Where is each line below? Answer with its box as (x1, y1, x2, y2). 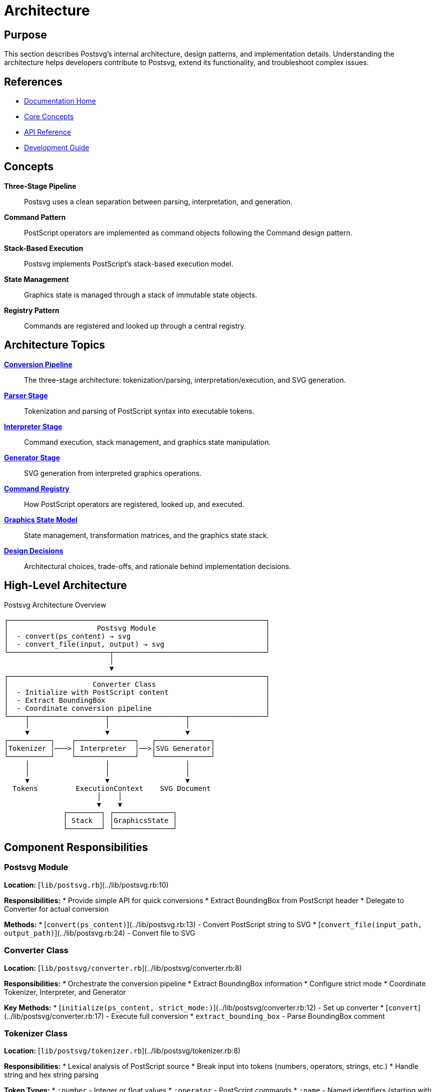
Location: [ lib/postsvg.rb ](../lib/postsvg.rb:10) (4, 880, 169, 889)
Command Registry (4, 484, 70, 493)
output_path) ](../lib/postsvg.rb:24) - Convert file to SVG (4, 928, 196, 937)
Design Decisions (4, 546, 64, 555)
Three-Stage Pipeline (4, 181, 77, 190)
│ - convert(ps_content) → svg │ (4, 632, 270, 640)
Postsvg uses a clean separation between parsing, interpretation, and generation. (24, 197, 293, 206)
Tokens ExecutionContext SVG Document (12, 784, 211, 792)
